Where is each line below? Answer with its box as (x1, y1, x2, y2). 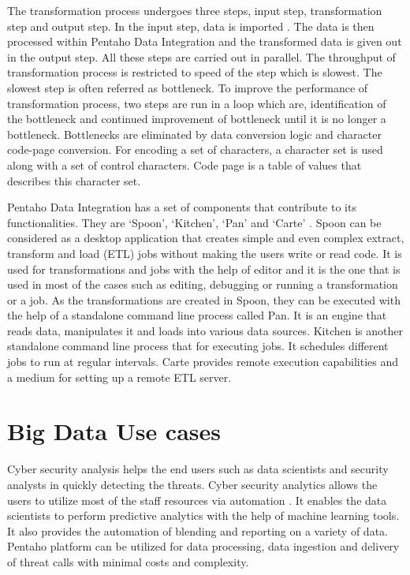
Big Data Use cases (7, 415, 222, 447)
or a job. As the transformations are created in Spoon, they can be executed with (7, 291, 401, 308)
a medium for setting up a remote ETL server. (7, 368, 232, 385)
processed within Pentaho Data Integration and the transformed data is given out (7, 33, 402, 50)
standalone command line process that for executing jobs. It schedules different (7, 338, 389, 354)
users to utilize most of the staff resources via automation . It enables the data (7, 491, 387, 508)
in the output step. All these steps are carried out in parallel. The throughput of (7, 48, 396, 65)
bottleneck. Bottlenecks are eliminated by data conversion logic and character (7, 125, 382, 142)
